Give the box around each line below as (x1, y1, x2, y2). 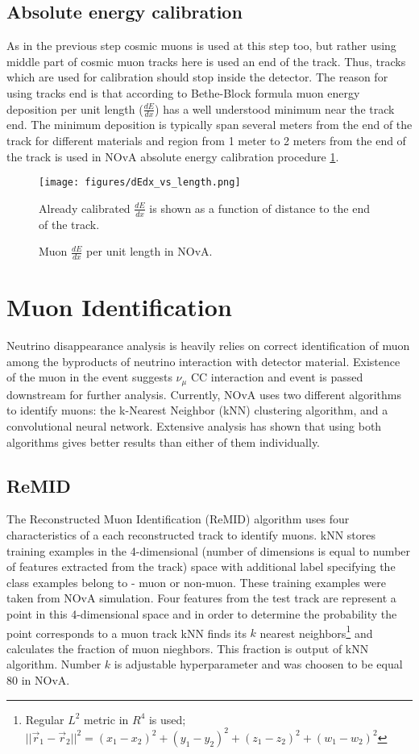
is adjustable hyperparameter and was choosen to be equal (114, 656, 403, 673)
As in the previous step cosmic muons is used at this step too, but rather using (6, 37, 396, 54)
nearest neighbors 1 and (259, 622, 373, 641)
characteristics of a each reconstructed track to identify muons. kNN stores (6, 527, 375, 544)
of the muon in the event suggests (6, 369, 172, 385)
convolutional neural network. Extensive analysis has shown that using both (6, 418, 382, 435)
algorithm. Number (6, 656, 102, 673)
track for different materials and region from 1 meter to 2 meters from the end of (6, 132, 406, 148)
